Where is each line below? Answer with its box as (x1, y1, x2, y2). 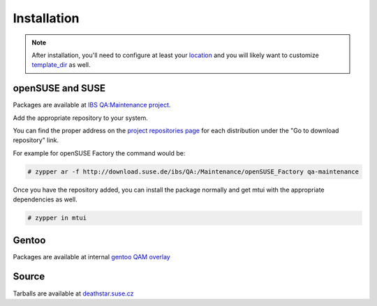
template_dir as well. (31, 61, 91, 69)
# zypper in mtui (27, 214, 87, 222)
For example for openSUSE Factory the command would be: (13, 148, 186, 157)
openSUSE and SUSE (13, 82, 106, 94)
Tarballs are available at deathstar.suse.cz (13, 289, 134, 298)
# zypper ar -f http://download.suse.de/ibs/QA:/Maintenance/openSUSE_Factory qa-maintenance (27, 167, 360, 176)
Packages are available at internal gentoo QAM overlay (13, 252, 170, 261)
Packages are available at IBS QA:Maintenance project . (13, 101, 171, 109)
